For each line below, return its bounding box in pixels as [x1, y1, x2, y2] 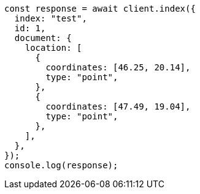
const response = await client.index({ [4, 4, 196, 13]
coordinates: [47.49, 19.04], [45, 102, 191, 111]
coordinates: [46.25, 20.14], [45, 62, 191, 72]
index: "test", [14, 13, 87, 23]
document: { [14, 33, 72, 43]
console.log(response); [4, 160, 118, 170]
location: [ [25, 43, 82, 53]
